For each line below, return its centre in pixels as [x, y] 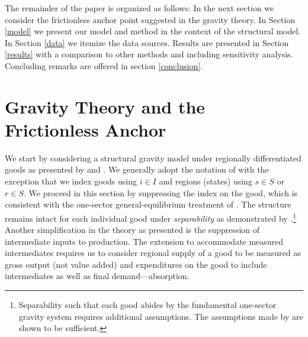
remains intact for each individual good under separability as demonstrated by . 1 [151, 217]
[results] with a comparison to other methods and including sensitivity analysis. [149, 54]
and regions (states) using [206, 181]
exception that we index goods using [71, 181]
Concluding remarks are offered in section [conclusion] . [104, 65]
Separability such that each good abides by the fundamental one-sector [147, 305]
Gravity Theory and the [105, 106]
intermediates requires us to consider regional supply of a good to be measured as [153, 253]
